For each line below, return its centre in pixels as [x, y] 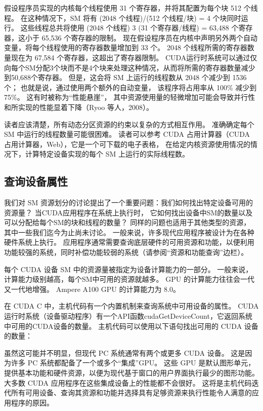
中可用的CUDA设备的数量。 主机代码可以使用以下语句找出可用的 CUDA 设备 [131, 326]
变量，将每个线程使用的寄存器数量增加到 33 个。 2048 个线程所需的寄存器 [126, 47]
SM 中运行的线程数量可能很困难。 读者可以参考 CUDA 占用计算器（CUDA [127, 134]
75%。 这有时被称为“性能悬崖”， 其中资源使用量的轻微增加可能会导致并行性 [130, 97]
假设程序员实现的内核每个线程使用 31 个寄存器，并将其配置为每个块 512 [123, 8]
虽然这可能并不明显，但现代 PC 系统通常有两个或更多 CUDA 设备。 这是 [125, 352]
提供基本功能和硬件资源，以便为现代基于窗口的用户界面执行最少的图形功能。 [131, 373]
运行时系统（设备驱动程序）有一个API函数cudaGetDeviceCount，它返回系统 [128, 316]
